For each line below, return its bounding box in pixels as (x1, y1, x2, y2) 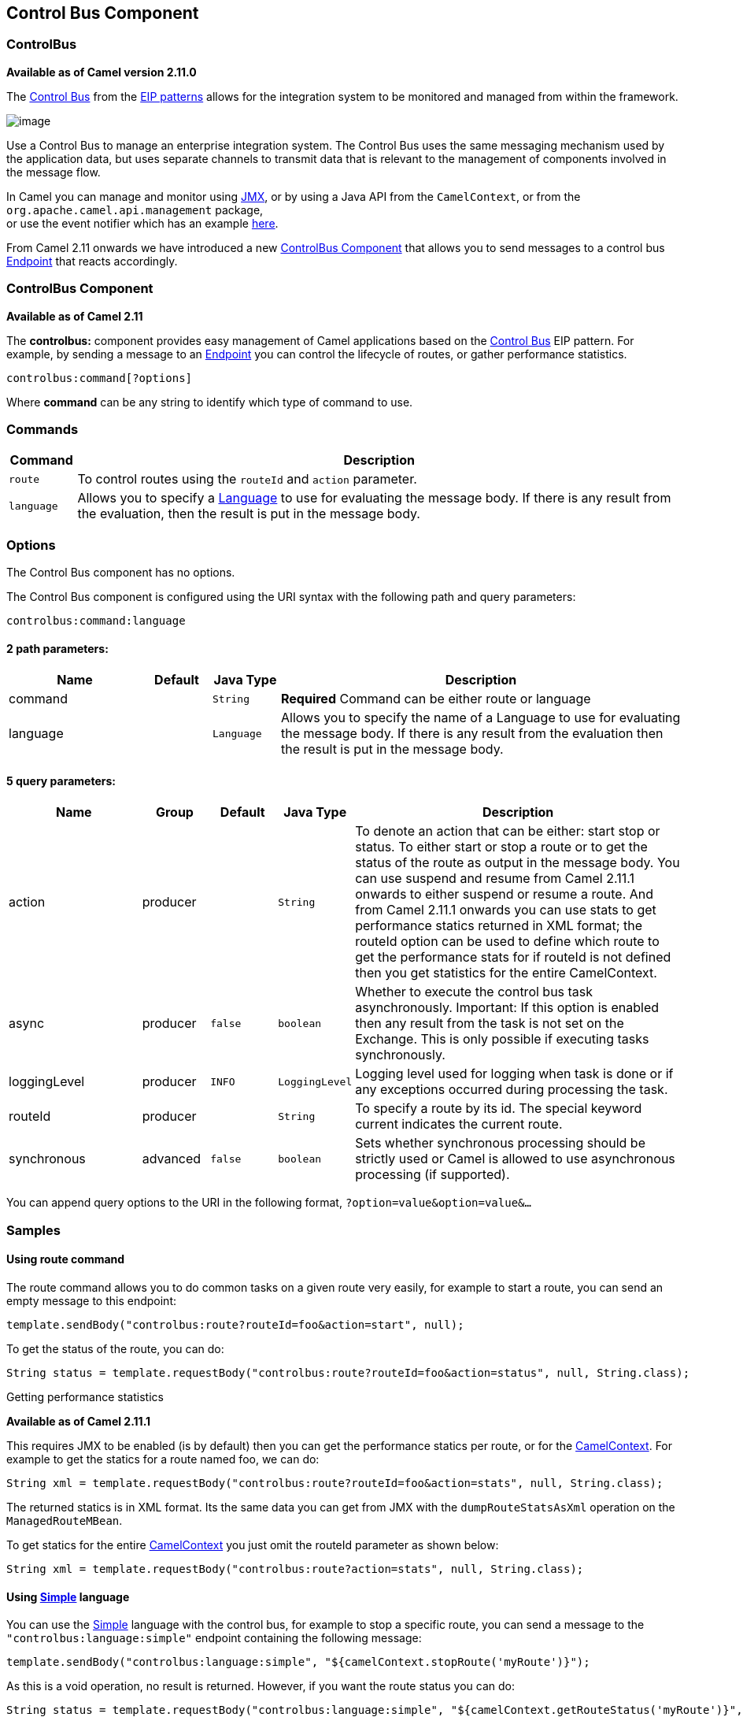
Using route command (6, 1252, 125, 1266)
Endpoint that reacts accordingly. (6, 254, 178, 268)
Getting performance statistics (6, 1390, 164, 1404)
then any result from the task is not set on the (355, 1015, 624, 1032)
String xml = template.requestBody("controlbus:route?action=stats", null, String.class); (6, 1563, 584, 1576)
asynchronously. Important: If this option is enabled (355, 999, 660, 1016)
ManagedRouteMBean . (6, 1514, 123, 1528)
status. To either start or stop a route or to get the (355, 839, 648, 855)
